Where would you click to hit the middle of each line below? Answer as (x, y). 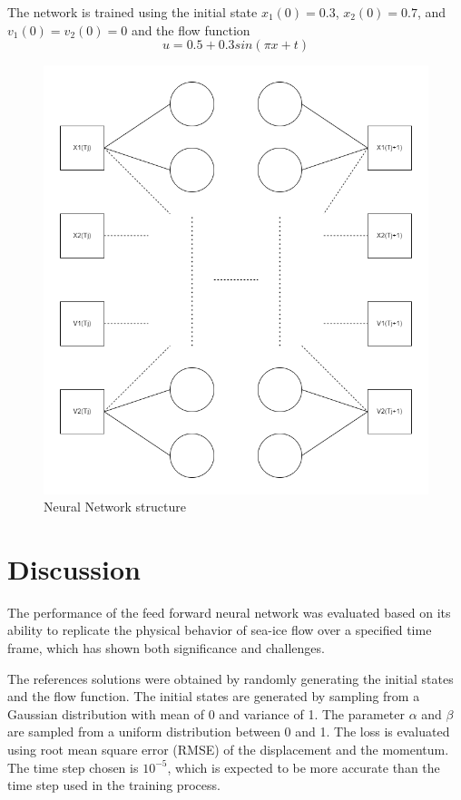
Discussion (74, 568)
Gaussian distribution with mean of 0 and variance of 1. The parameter (206, 713)
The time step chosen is (73, 767)
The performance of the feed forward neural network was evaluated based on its (229, 612)
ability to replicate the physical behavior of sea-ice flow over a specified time (220, 630)
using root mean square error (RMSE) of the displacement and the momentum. (228, 750)
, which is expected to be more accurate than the (304, 767)
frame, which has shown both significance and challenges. (166, 648)
